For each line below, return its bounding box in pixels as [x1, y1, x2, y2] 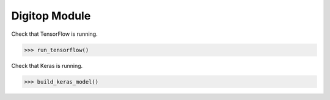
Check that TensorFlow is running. [11, 30, 98, 38]
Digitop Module [11, 9, 91, 22]
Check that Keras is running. [11, 62, 83, 69]
